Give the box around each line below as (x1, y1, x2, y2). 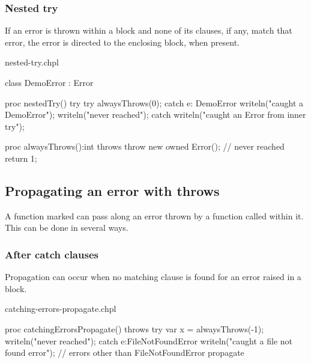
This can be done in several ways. (5, 221, 128, 234)
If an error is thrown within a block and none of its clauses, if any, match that (5, 24, 292, 37)
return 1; (5, 151, 37, 164)
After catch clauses (5, 246, 98, 261)
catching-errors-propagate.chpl (5, 302, 116, 315)
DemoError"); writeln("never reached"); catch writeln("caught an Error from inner (5, 108, 306, 121)
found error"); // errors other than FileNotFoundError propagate (5, 346, 244, 359)
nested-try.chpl (5, 56, 59, 69)
